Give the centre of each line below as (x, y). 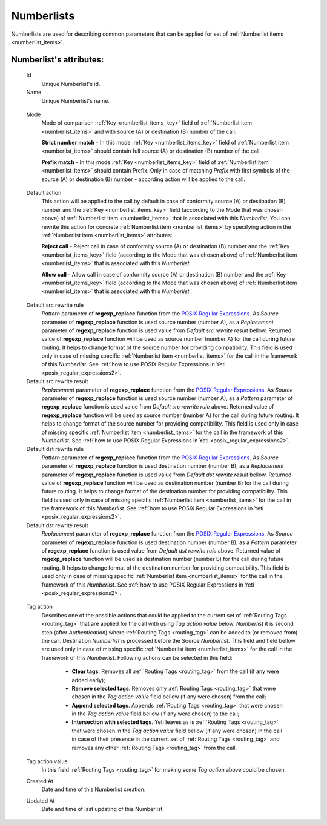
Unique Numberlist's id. (71, 84)
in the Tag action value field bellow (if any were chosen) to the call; (156, 714)
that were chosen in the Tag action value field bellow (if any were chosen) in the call (177, 731)
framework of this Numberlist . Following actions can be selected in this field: (137, 657)
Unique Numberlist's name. (76, 100)
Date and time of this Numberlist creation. (94, 789)
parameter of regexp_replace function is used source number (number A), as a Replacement (157, 322)
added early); (88, 680)
